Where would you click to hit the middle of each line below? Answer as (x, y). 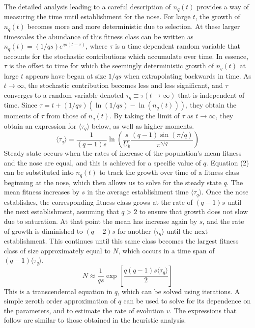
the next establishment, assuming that (62, 211)
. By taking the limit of (145, 116)
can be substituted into (39, 172)
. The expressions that (203, 310)
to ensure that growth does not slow (194, 211)
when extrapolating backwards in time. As (188, 75)
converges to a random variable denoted (64, 95)
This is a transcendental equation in (58, 291)
